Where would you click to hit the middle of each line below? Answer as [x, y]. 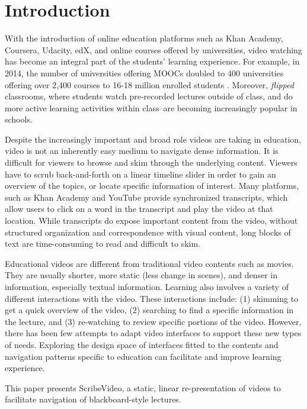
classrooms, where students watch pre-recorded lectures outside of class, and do [149, 96]
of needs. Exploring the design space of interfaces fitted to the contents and [142, 344]
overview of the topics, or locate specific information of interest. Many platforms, [152, 186]
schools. [19, 119]
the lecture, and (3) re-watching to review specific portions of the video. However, [153, 321]
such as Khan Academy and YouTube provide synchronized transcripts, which [146, 197]
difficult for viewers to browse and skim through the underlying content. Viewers [151, 162]
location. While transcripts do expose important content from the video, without [151, 220]
